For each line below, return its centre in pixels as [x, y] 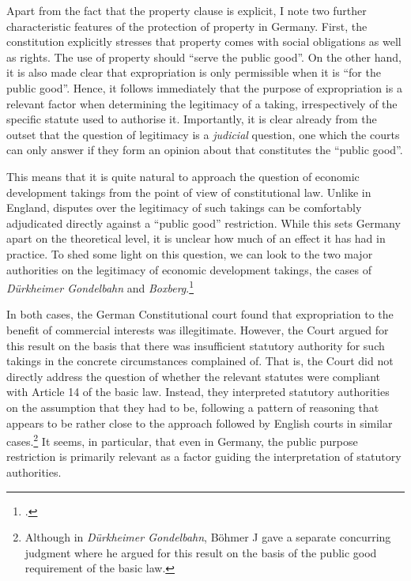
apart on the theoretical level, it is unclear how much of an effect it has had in [196, 238]
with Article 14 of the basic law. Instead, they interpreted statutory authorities [198, 392]
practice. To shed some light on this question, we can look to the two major [190, 253]
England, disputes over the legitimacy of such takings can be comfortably [184, 207]
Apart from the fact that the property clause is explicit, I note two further [187, 10]
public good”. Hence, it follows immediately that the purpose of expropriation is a [204, 87]
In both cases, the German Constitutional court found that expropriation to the [200, 314]
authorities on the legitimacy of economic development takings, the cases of [189, 269]
